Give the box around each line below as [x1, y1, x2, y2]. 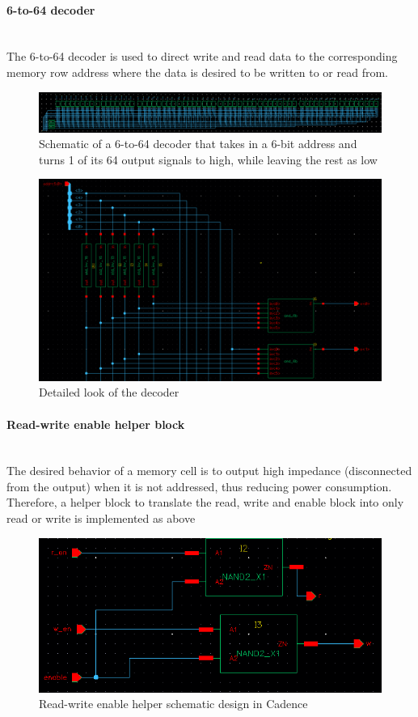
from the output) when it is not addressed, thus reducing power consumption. [6, 477, 392, 494]
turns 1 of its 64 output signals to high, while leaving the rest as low [39, 151, 378, 168]
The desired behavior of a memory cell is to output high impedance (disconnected [6, 462, 412, 479]
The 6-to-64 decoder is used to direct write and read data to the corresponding [6, 48, 398, 65]
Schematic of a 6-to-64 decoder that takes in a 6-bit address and [39, 135, 357, 152]
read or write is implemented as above [6, 510, 196, 527]
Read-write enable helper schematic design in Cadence [39, 695, 308, 712]
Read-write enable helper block [6, 415, 185, 432]
